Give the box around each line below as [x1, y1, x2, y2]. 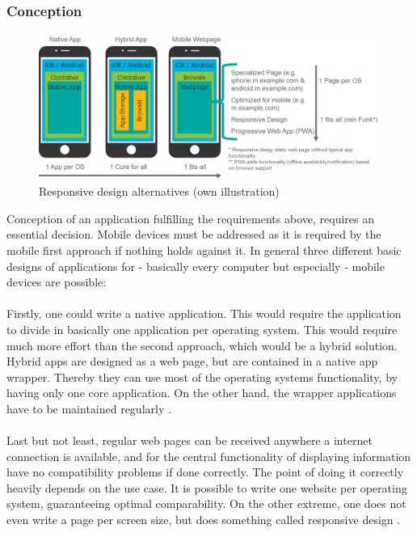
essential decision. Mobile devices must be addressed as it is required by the [6, 226, 381, 243]
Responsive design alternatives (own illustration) [39, 183, 280, 200]
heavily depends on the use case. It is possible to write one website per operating [6, 479, 407, 496]
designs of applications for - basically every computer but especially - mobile [6, 257, 385, 274]
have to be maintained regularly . [6, 400, 171, 417]
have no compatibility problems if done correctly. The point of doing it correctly [6, 463, 404, 480]
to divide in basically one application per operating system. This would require [6, 320, 398, 337]
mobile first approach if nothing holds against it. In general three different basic [6, 241, 402, 258]
